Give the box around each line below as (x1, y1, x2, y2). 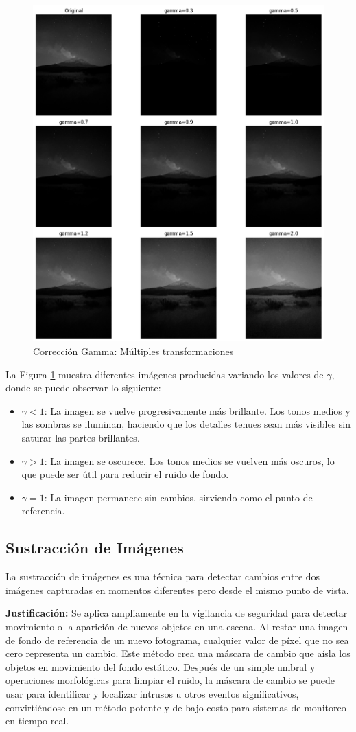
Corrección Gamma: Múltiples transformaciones (33, 344, 234, 358)
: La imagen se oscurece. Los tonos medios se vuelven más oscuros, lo (44, 453, 335, 468)
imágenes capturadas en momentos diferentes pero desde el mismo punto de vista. (5, 582, 349, 597)
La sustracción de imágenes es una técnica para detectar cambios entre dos (5, 569, 320, 584)
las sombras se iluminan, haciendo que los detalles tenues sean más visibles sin (21, 417, 351, 431)
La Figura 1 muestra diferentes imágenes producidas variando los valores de (5, 367, 324, 381)
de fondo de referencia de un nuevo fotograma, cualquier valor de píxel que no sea (5, 632, 349, 647)
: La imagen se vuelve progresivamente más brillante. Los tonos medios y (44, 403, 351, 418)
